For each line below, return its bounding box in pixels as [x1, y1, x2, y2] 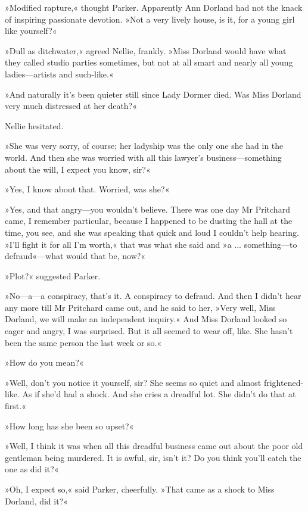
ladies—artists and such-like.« [5, 67, 114, 80]
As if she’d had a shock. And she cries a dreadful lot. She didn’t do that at [22, 388, 296, 400]
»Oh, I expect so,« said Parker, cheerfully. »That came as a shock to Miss [5, 483, 275, 495]
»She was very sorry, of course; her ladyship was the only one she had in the [5, 139, 284, 152]
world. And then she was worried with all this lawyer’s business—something [5, 151, 282, 163]
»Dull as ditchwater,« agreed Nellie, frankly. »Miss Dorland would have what [5, 44, 287, 57]
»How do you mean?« [5, 356, 84, 369]
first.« [5, 400, 26, 412]
